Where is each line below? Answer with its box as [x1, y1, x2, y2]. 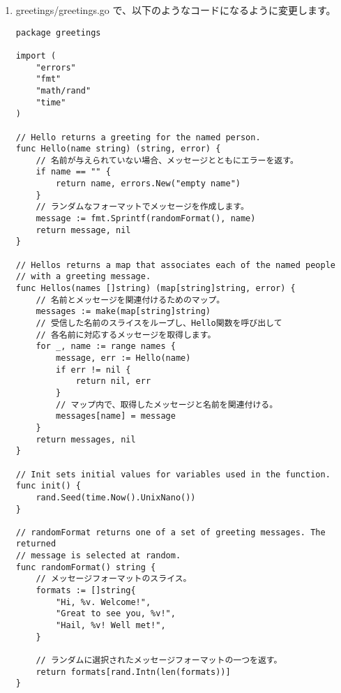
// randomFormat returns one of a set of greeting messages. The [15, 527, 326, 537]
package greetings [15, 27, 101, 38]
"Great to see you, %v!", [56, 609, 176, 619]
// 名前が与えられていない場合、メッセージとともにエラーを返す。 [36, 155, 298, 165]
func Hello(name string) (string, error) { [15, 144, 221, 154]
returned [15, 539, 56, 549]
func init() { [15, 481, 81, 491]
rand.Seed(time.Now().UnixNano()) [36, 492, 196, 502]
